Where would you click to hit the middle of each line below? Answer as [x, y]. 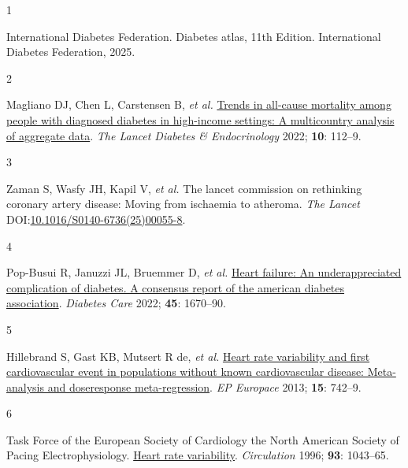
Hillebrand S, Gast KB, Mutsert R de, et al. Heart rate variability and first [188, 356]
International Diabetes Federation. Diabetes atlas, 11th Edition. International [194, 36]
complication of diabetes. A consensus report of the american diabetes [176, 287]
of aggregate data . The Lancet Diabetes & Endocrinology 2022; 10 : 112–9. [184, 135]
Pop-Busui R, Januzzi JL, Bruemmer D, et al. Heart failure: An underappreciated [204, 272]
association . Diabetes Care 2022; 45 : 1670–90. [116, 303]
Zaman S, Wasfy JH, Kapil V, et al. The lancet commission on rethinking [184, 188]
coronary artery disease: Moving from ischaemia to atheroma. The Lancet [183, 204]
